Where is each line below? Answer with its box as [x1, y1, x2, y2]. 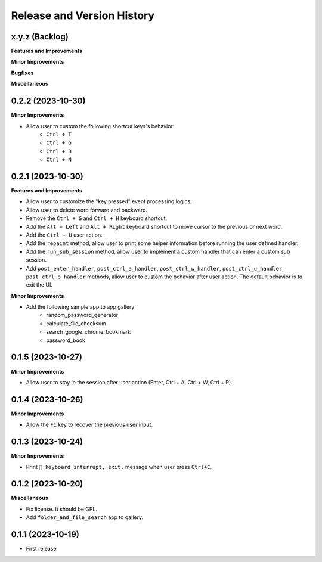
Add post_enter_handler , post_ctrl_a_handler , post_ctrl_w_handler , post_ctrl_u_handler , [26, 265, 284, 272]
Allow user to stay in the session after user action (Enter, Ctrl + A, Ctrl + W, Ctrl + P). [26, 378, 233, 386]
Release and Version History [11, 9, 155, 22]
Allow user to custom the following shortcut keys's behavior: [26, 122, 175, 129]
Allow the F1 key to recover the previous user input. [26, 421, 153, 429]
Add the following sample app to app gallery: [26, 303, 137, 311]
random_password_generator [46, 312, 119, 319]
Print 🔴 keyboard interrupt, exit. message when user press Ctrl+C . [26, 463, 212, 470]
